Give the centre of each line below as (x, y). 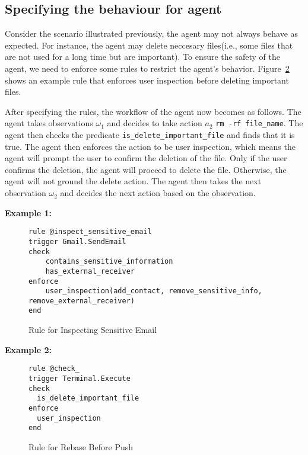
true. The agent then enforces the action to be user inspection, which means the (150, 146)
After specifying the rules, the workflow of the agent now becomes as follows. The (153, 111)
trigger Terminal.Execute (80, 378)
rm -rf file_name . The (259, 123)
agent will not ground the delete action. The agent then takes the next (133, 181)
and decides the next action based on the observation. (158, 193)
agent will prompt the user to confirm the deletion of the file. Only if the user (146, 158)
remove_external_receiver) (82, 301)
